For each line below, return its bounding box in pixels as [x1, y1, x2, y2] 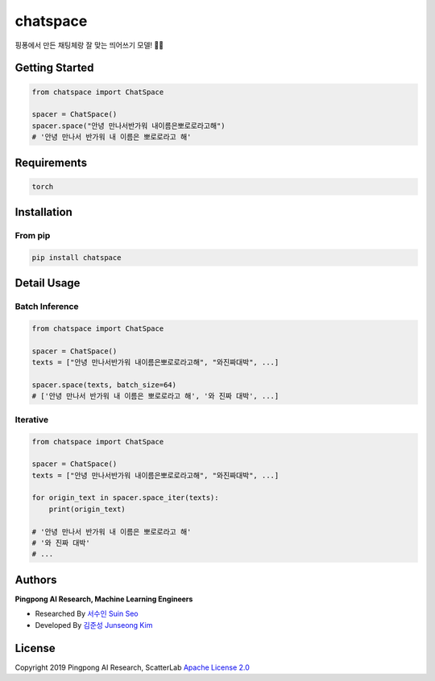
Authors [14, 572, 57, 587]
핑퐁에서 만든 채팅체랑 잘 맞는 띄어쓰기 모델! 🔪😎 [14, 40, 164, 50]
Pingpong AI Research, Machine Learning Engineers [14, 594, 193, 604]
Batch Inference [14, 301, 80, 312]
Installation [14, 205, 72, 219]
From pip [14, 230, 51, 241]
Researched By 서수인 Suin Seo [35, 609, 139, 619]
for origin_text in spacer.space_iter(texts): [31, 493, 219, 502]
